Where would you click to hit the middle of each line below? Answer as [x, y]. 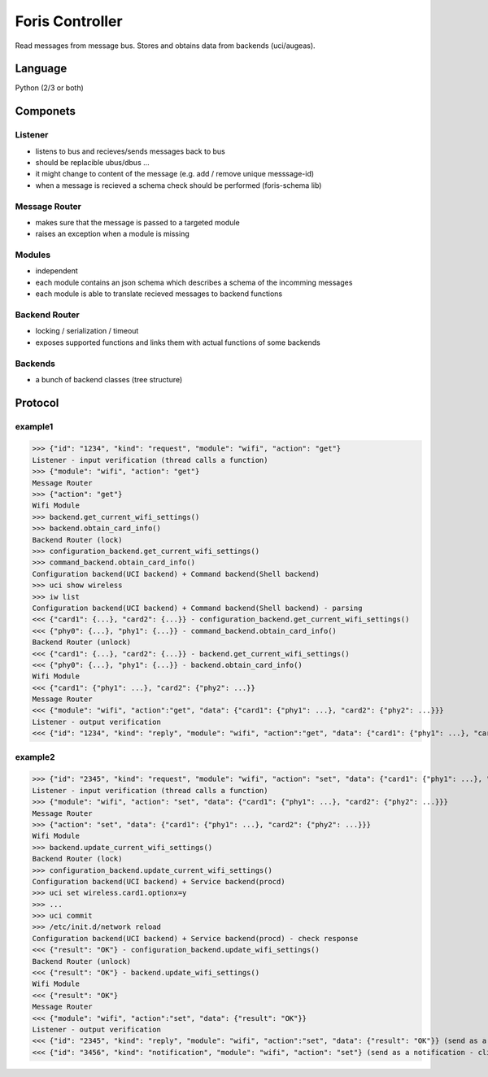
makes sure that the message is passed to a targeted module [137, 222]
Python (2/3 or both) [50, 88]
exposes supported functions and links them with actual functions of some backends [178, 342]
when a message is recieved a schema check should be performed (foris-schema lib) [179, 185]
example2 [35, 757]
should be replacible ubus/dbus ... [92, 162]
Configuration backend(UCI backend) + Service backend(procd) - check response [195, 938]
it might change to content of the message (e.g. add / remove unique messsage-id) [175, 174]
